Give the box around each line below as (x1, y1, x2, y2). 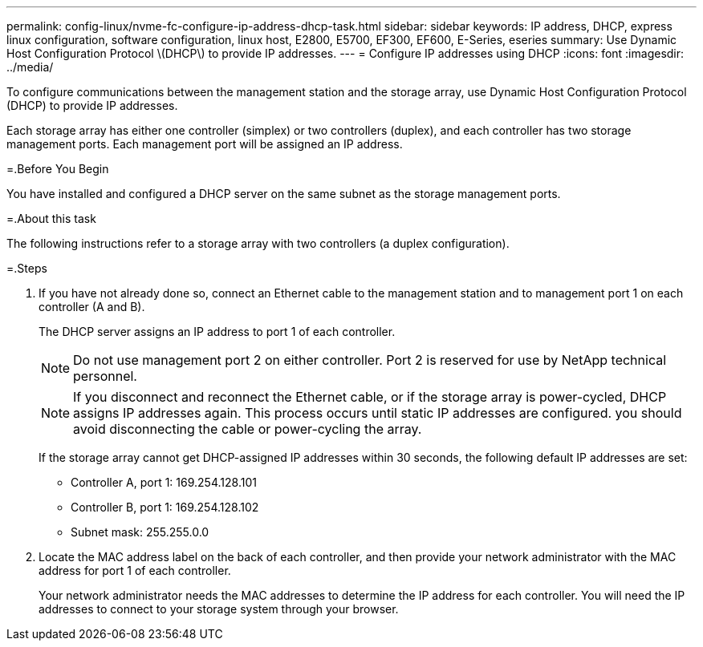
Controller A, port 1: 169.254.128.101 (71, 475, 257, 489)
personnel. (73, 368, 137, 384)
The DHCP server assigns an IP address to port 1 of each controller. (39, 325, 396, 338)
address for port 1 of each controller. (39, 564, 231, 577)
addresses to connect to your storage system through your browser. (39, 602, 399, 616)
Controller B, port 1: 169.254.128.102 (71, 500, 259, 514)
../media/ (6, 60, 54, 74)
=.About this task (6, 212, 96, 225)
